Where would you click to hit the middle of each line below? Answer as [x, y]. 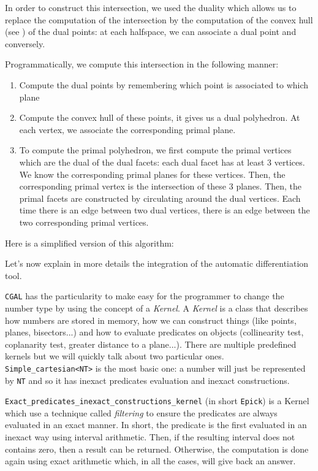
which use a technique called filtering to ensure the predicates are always [141, 412]
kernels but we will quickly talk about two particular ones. [115, 356]
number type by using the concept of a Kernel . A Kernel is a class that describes [157, 308]
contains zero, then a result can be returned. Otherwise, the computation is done [157, 449]
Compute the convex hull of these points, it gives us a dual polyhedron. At [160, 117]
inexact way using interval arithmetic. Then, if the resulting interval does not [150, 437]
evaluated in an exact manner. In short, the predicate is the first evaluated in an [156, 425]
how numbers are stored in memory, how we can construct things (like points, [151, 320]
